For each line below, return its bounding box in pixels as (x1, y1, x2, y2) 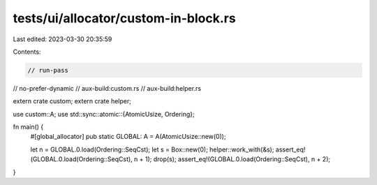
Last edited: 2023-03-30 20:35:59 (13, 35, 112, 43)
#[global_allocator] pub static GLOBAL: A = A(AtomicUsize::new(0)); (30, 133, 226, 141)
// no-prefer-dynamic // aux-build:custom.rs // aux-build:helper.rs (13, 84, 202, 92)
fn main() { (13, 123, 44, 131)
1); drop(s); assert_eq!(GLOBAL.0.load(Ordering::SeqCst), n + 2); (145, 155, 331, 163)
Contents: (13, 47, 41, 56)
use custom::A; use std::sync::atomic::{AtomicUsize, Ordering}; (13, 110, 195, 118)
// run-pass (27, 66, 69, 74)
